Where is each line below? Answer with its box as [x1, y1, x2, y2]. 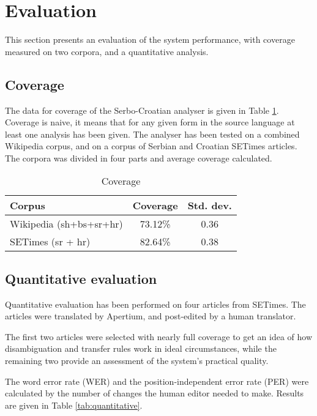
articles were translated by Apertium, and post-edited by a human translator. [5, 310, 296, 322]
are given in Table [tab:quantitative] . [5, 398, 143, 411]
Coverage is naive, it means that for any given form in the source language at [5, 116, 295, 128]
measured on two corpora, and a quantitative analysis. [5, 45, 209, 58]
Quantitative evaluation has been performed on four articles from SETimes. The [5, 297, 306, 310]
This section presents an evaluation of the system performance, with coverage [5, 33, 295, 46]
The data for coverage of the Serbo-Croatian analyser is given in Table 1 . [5, 103, 279, 116]
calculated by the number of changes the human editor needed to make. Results [5, 387, 304, 399]
